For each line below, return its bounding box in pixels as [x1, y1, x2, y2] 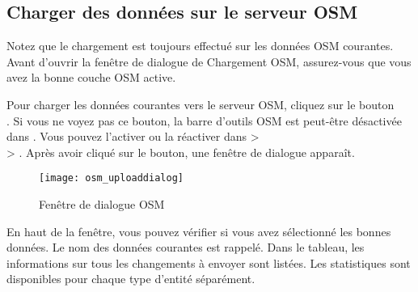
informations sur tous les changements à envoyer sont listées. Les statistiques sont [6, 254, 411, 271]
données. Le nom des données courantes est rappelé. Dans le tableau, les [6, 239, 365, 256]
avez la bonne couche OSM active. [6, 69, 176, 86]
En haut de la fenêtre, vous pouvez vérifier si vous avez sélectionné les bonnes [6, 222, 391, 239]
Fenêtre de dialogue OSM [39, 196, 165, 213]
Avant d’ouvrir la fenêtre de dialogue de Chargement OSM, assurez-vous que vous [6, 53, 412, 70]
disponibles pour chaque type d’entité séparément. [6, 270, 255, 287]
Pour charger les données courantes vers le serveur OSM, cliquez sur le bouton [6, 95, 395, 112]
